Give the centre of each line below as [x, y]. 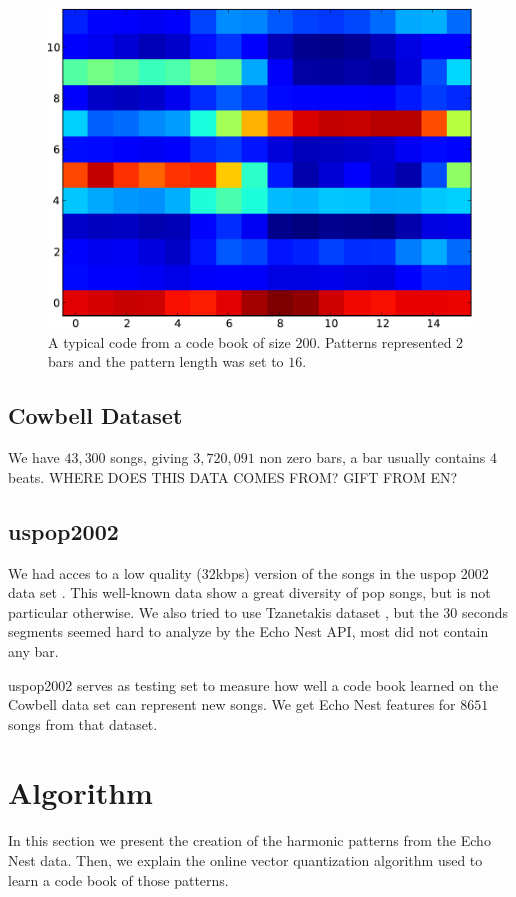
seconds [485, 611]
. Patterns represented [384, 341]
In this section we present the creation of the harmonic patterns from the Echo [249, 840]
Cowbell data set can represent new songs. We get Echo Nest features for [232, 704]
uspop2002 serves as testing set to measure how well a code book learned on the [253, 684]
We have [34, 457]
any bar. [33, 650]
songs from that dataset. [83, 723]
